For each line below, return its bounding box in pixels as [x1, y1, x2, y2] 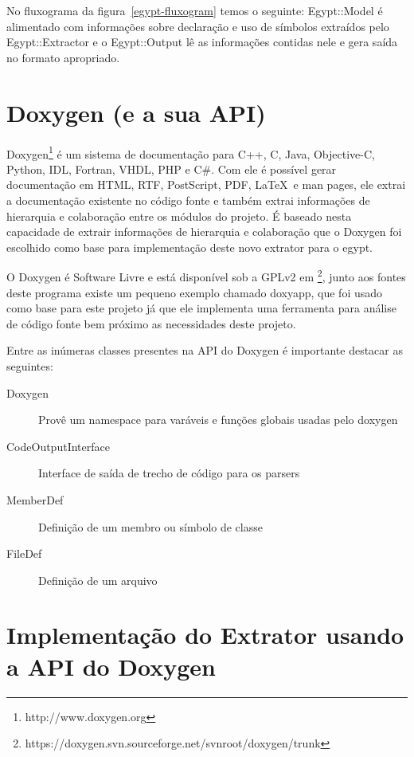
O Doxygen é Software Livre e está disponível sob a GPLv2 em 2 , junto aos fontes [6, 266, 406, 284]
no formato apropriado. [6, 49, 120, 65]
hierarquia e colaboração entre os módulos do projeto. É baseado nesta [6, 207, 352, 224]
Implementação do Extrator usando [6, 618, 404, 651]
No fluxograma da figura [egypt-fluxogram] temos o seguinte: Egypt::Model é [6, 2, 383, 18]
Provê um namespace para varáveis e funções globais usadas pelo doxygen [38, 411, 398, 428]
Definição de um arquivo [38, 571, 158, 588]
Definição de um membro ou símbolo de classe [38, 518, 263, 535]
